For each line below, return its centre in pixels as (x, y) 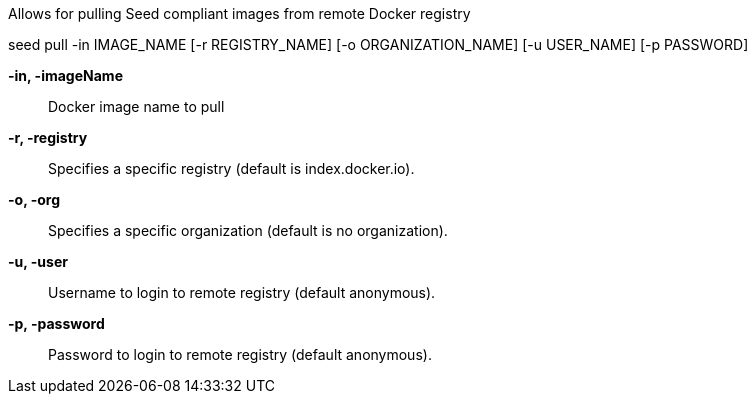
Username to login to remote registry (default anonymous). (242, 292)
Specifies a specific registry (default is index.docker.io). (231, 168)
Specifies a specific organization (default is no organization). (248, 230)
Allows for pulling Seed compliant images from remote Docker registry (239, 13)
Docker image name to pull (136, 106)
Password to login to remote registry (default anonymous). (240, 354)
